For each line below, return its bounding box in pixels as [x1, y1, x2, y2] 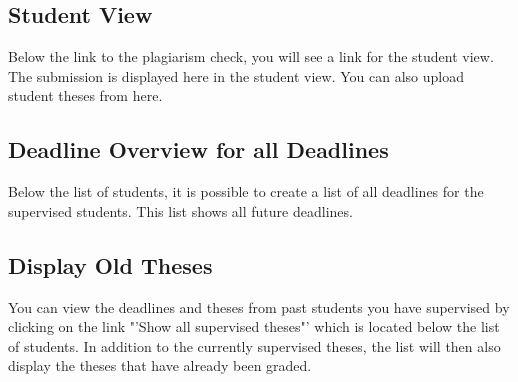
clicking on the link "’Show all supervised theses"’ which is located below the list [8, 316, 500, 337]
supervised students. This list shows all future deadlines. [8, 200, 353, 221]
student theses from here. [8, 85, 163, 106]
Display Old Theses [8, 249, 213, 280]
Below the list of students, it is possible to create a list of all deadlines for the [8, 181, 484, 202]
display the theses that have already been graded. [8, 355, 312, 376]
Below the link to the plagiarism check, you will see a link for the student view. [8, 46, 494, 67]
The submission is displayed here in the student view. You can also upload [8, 65, 464, 86]
